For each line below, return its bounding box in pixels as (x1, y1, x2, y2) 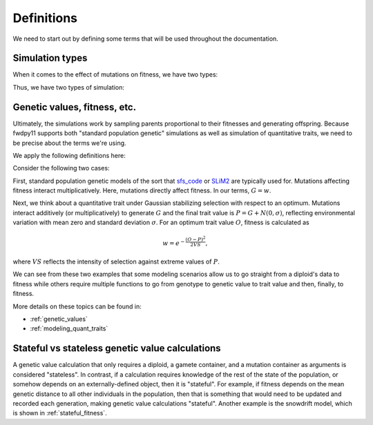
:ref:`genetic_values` (30, 315, 88, 324)
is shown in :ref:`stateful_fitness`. (12, 409, 107, 417)
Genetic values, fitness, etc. (12, 101, 137, 113)
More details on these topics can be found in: (12, 302, 142, 310)
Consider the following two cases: (12, 164, 110, 172)
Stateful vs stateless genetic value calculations (12, 342, 221, 355)
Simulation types (12, 52, 88, 64)
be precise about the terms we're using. (12, 139, 127, 147)
